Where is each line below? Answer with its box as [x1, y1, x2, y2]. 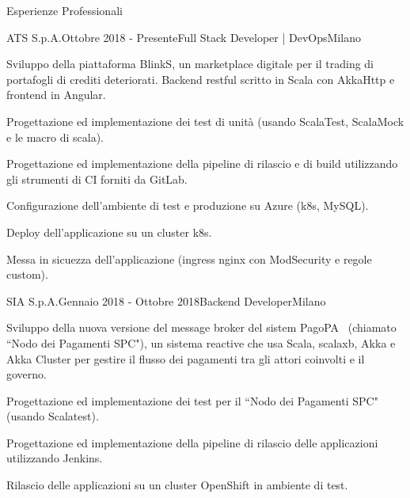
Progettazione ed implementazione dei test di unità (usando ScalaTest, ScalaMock [6, 112, 404, 129]
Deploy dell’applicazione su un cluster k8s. [6, 223, 212, 240]
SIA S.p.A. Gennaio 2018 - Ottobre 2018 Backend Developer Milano [6, 292, 326, 309]
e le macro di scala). [6, 128, 104, 145]
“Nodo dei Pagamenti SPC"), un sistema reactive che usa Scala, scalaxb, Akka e [6, 334, 396, 351]
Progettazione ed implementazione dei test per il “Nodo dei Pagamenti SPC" [6, 392, 378, 409]
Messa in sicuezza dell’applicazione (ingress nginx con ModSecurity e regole [6, 250, 372, 267]
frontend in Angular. [6, 86, 106, 103]
